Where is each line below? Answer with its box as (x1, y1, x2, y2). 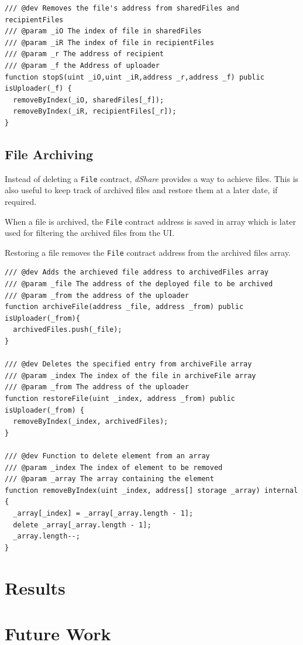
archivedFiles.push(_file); (13, 325, 122, 334)
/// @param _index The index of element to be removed (5, 463, 223, 472)
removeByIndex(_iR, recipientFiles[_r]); (13, 107, 177, 116)
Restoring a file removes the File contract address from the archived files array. (5, 246, 291, 258)
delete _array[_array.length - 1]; (13, 520, 151, 529)
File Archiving (5, 145, 94, 163)
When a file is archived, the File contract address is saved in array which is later (5, 215, 296, 227)
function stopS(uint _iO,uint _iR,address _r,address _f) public (5, 73, 264, 81)
